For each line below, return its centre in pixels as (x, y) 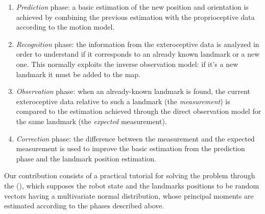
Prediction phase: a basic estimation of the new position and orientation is (132, 7)
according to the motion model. (65, 27)
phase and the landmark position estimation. (86, 158)
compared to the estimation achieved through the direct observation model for (139, 111)
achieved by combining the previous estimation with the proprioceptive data (135, 17)
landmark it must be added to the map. (78, 74)
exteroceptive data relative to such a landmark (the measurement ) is (123, 101)
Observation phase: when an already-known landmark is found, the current (133, 91)
